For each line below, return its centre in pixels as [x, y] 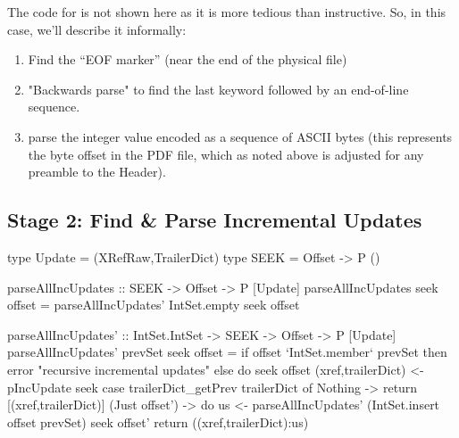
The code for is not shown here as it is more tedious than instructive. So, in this [227, 12]
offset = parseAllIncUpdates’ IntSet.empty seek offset [154, 305]
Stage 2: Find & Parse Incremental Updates [215, 220]
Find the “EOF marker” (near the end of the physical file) [188, 59]
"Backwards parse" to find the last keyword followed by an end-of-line [218, 89]
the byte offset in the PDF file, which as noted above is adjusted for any [226, 154]
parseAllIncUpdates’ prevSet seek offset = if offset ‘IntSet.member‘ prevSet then [227, 352]
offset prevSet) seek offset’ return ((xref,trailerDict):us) [158, 421]
